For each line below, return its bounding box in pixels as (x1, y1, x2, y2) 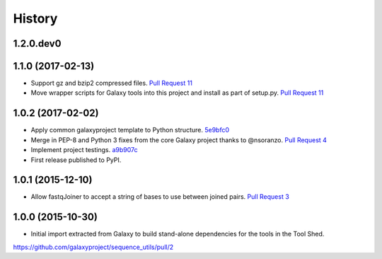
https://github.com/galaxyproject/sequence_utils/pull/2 (13, 243, 174, 251)
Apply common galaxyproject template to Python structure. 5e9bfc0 (30, 126, 230, 134)
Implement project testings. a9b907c (30, 146, 138, 154)
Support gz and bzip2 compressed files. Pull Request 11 (30, 79, 192, 88)
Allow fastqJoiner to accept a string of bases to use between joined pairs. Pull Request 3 (30, 192, 289, 201)
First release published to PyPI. (30, 156, 122, 164)
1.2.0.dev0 (13, 38, 62, 50)
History (13, 11, 58, 26)
